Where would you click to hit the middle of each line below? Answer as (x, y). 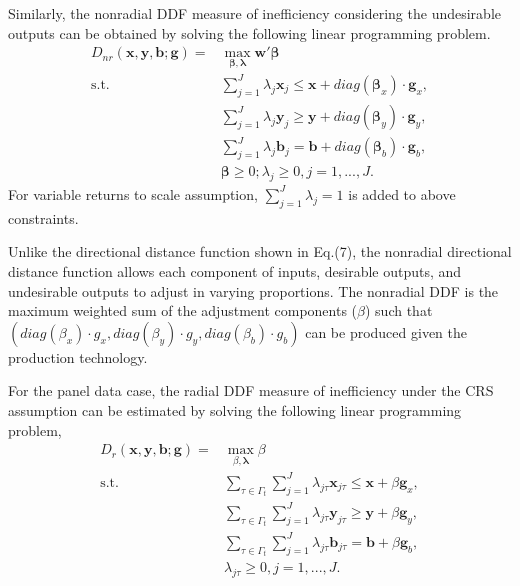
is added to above (402, 193)
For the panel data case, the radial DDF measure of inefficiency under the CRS (251, 390)
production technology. (78, 356)
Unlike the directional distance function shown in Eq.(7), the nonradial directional (260, 251)
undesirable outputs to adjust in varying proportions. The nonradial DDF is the (253, 290)
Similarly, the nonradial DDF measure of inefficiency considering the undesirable (254, 13)
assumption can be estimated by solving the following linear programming (235, 409)
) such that (398, 310)
